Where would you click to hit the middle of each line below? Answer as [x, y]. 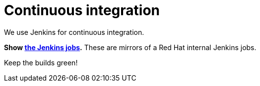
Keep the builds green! [41, 62]
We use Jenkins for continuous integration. [74, 32]
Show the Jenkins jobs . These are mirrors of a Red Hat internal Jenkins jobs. [130, 47]
